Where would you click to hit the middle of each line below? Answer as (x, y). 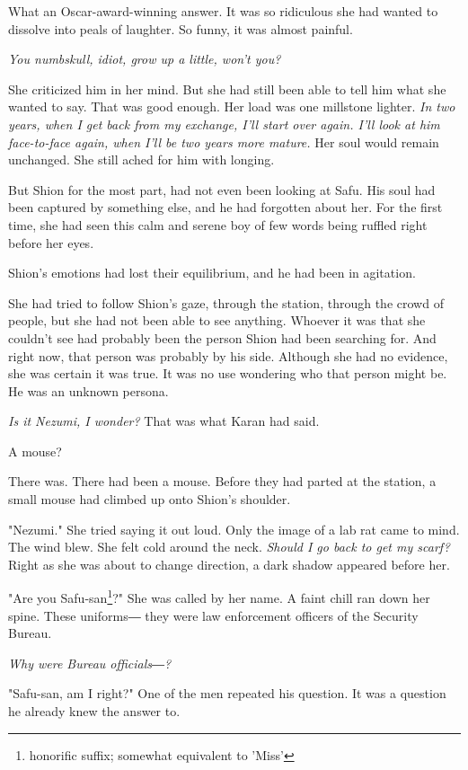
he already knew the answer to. (94, 711)
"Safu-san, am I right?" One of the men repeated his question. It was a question (227, 693)
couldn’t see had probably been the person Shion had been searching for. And (222, 337)
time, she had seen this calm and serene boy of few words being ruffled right (218, 224)
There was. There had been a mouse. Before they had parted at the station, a (222, 481)
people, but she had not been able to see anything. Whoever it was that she (217, 320)
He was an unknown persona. (88, 390)
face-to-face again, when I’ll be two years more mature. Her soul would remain (224, 142)
